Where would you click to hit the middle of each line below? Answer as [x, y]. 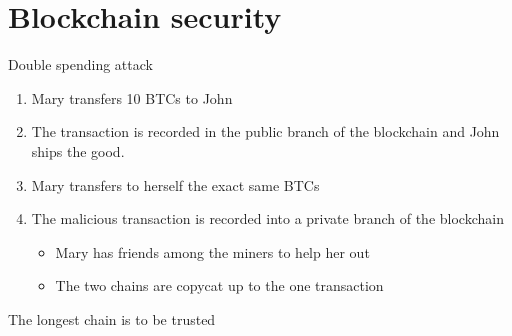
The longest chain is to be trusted [112, 318]
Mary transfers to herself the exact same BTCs [175, 184]
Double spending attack [80, 64]
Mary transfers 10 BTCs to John [132, 97]
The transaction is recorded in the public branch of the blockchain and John [265, 131]
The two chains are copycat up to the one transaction [219, 285]
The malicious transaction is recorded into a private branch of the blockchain [267, 218]
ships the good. [78, 150]
